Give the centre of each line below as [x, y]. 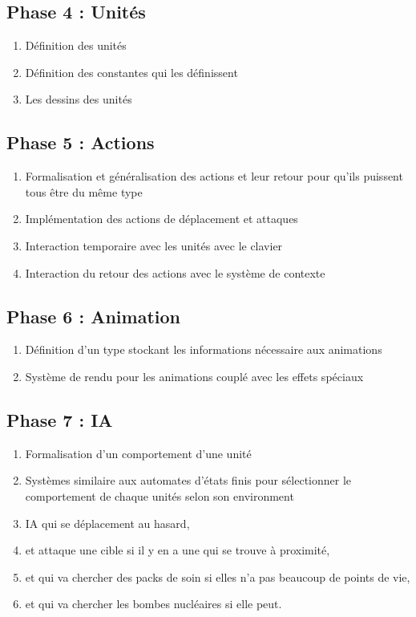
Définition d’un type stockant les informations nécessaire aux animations [204, 349]
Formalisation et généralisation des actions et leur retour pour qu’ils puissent [214, 176]
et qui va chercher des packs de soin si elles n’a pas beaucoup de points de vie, [218, 576]
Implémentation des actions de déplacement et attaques [162, 219]
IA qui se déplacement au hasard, [107, 523]
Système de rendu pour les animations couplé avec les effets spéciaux [194, 376]
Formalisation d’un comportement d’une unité [138, 453]
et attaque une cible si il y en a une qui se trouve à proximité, [178, 550]
